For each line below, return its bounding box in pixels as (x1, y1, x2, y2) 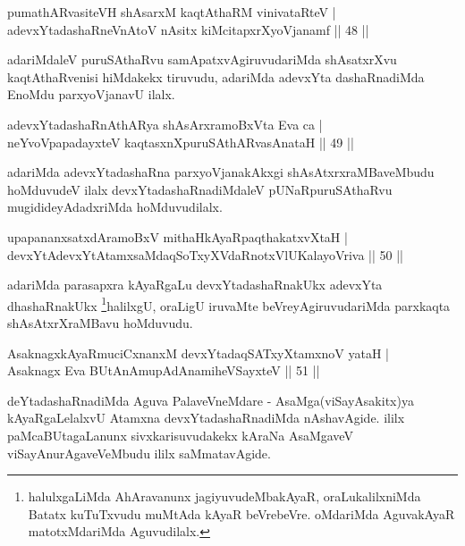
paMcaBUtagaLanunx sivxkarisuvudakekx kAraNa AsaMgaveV (7, 425, 353, 444)
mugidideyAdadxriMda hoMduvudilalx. (7, 197, 223, 216)
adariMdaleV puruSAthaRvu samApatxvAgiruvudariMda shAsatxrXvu (7, 50, 397, 69)
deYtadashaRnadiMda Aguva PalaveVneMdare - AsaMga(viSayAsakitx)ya (7, 391, 414, 409)
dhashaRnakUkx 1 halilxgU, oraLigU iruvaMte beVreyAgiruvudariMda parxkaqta (7, 293, 451, 315)
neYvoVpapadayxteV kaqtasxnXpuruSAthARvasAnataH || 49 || (7, 132, 354, 151)
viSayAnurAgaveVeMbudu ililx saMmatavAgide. (7, 443, 271, 462)
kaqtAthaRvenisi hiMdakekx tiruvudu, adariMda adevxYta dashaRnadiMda (7, 67, 425, 86)
